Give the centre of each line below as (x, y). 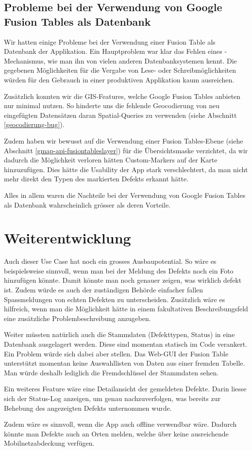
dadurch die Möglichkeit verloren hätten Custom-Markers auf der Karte (111, 160)
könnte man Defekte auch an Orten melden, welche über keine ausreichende (116, 433)
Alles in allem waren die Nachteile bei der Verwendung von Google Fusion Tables (125, 195)
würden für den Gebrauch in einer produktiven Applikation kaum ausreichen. (119, 79)
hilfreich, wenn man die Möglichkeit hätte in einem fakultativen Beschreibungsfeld (126, 309)
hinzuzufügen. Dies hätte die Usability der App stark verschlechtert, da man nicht (126, 169)
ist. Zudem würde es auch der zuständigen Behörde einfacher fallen (104, 290)
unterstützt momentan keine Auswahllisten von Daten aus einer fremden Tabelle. (125, 363)
